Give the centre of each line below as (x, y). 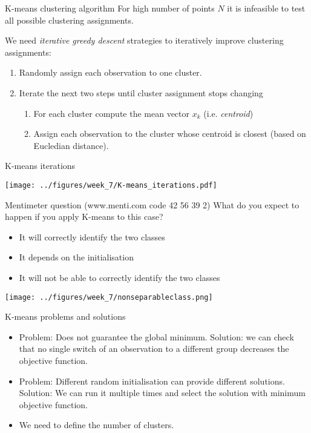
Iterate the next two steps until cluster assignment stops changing (141, 92)
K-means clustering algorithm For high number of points (110, 8)
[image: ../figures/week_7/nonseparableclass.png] (109, 297)
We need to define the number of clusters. (97, 425)
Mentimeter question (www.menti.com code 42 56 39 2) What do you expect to (152, 204)
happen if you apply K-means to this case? (84, 216)
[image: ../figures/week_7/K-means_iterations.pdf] (111, 185)
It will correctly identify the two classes (92, 236)
